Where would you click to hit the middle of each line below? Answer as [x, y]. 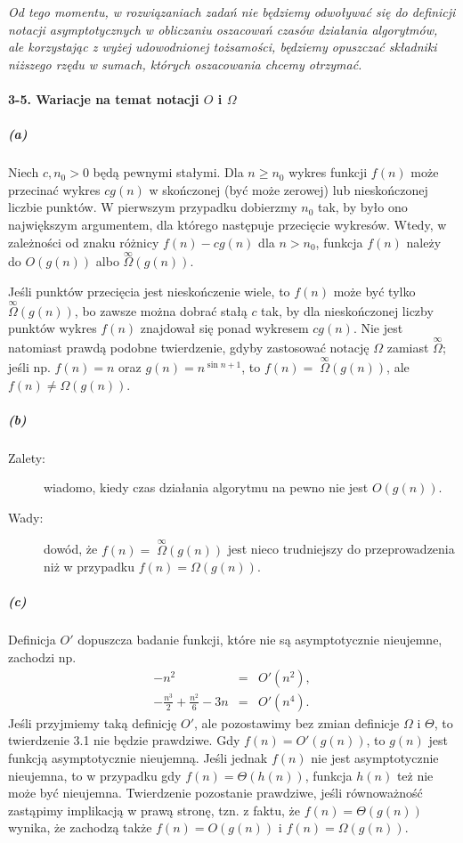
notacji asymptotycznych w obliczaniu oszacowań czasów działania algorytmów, [223, 29]
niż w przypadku [89, 567]
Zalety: [27, 457]
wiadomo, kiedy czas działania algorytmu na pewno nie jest [206, 487]
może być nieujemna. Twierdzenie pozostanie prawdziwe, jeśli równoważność [215, 793]
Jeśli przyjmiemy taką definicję [93, 722]
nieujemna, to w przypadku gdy [95, 775]
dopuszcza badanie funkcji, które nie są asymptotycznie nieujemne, [260, 640]
